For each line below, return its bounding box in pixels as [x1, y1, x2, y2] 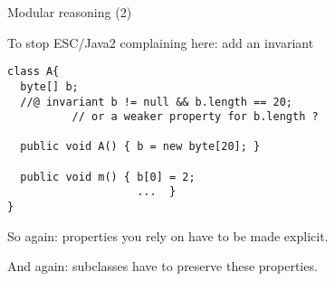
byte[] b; [20, 80, 79, 93]
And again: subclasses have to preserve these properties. [7, 257, 318, 276]
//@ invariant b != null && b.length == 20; [20, 95, 292, 108]
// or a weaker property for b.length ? [72, 110, 319, 124]
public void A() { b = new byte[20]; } [20, 140, 261, 154]
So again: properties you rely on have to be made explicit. [7, 226, 329, 245]
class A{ [7, 65, 60, 79]
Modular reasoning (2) [7, 3, 132, 21]
